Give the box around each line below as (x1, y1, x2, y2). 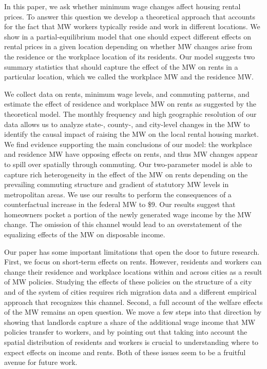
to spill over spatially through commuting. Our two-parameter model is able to (4, 158, 252, 169)
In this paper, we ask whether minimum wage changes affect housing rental (4, 1, 241, 11)
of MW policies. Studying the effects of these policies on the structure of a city (4, 276, 252, 287)
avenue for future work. (4, 357, 78, 367)
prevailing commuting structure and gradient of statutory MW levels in (4, 179, 229, 190)
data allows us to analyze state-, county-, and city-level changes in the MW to (4, 118, 250, 129)
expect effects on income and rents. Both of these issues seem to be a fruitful (4, 346, 246, 357)
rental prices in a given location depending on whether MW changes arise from (4, 41, 253, 52)
